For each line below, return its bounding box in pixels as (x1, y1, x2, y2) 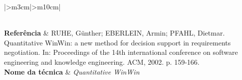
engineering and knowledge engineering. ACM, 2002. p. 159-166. (4, 56, 200, 67)
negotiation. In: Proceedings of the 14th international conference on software (4, 47, 238, 57)
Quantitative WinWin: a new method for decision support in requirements (4, 37, 231, 47)
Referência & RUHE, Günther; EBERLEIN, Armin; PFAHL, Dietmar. (4, 28, 225, 38)
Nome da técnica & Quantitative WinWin (4, 66, 140, 77)
